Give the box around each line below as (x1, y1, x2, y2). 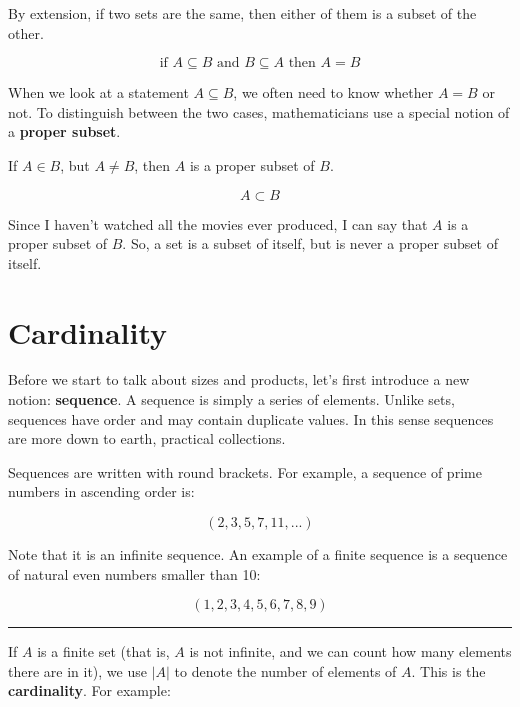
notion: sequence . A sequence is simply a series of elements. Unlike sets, (8, 389, 455, 410)
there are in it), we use (8, 660, 147, 681)
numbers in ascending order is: (8, 481, 195, 502)
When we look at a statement (8, 82, 189, 103)
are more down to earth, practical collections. (8, 428, 286, 449)
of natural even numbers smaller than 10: (8, 563, 261, 584)
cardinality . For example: (8, 680, 171, 701)
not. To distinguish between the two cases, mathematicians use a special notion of (8, 101, 510, 122)
